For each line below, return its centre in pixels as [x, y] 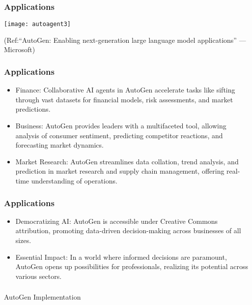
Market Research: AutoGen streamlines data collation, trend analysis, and [127, 161]
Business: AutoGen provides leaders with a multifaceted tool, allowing [121, 126]
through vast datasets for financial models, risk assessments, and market [124, 99]
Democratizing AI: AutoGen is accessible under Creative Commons [117, 221]
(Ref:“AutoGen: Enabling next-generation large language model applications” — [125, 40]
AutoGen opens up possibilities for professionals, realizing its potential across [132, 266]
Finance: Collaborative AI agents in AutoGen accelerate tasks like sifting [125, 90]
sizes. [23, 240]
